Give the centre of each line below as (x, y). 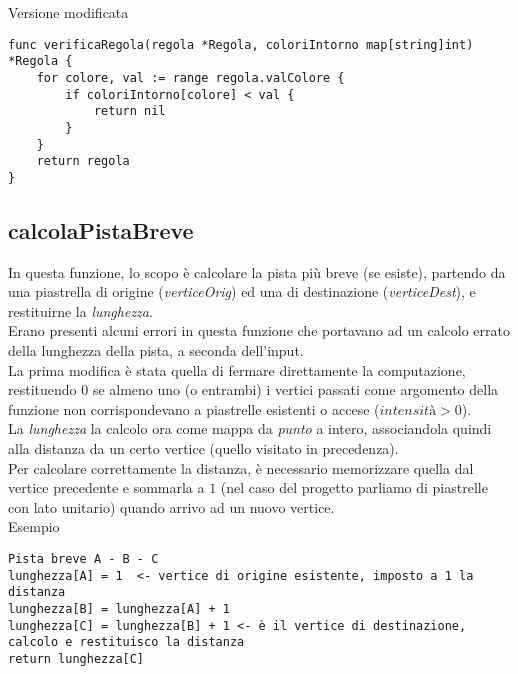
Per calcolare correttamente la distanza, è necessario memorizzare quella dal (241, 467)
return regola (83, 161)
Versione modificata (68, 12)
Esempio (34, 526)
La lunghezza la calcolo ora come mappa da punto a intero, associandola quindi (250, 428)
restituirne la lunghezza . (80, 310)
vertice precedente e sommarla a (106, 487)
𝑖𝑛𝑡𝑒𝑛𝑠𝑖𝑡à (408, 410)
